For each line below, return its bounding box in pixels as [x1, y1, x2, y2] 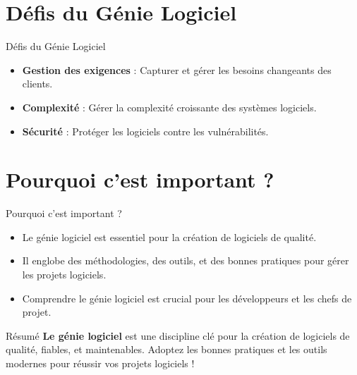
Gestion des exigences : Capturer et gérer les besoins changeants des [22, 62, 332, 77]
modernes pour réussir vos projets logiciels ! [6, 355, 195, 370]
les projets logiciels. [22, 267, 107, 281]
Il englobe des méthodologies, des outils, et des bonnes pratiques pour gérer [22, 253, 349, 268]
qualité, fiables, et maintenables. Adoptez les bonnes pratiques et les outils [6, 342, 327, 357]
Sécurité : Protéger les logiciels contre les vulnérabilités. [22, 123, 269, 138]
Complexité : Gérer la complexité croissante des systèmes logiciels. [22, 99, 317, 114]
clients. [22, 76, 53, 91]
